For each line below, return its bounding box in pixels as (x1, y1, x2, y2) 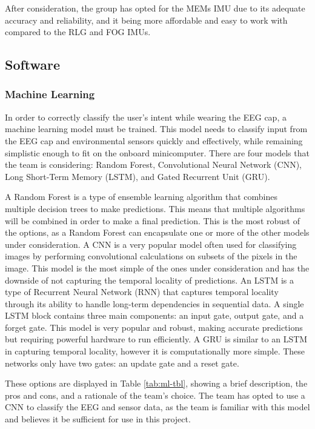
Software (5, 55, 61, 74)
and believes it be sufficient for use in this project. (5, 413, 191, 425)
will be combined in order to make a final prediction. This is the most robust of (5, 214, 300, 227)
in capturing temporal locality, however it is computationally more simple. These (5, 345, 305, 358)
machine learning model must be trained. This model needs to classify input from (5, 122, 308, 135)
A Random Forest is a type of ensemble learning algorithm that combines (5, 190, 277, 203)
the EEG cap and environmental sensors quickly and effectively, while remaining (5, 134, 303, 147)
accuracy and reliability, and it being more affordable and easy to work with (5, 13, 288, 26)
